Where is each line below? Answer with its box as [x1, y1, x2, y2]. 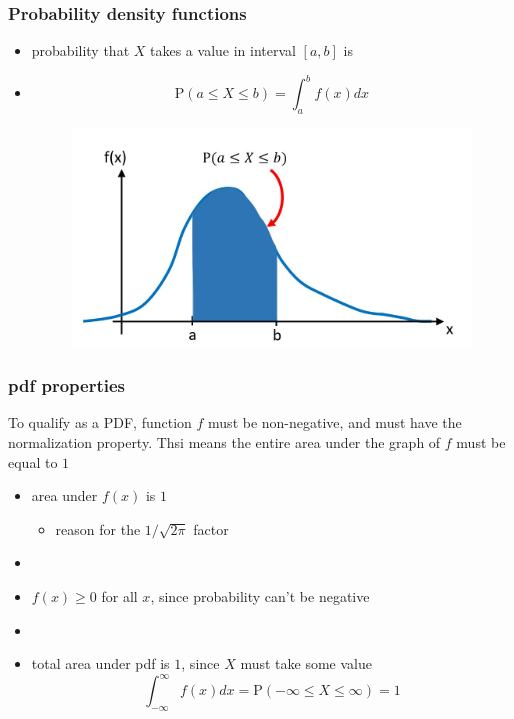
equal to [8, 451, 58, 472]
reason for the [55, 518, 141, 539]
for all [101, 585, 138, 606]
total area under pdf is [31, 653, 170, 674]
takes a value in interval [150, 40, 296, 61]
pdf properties [8, 373, 125, 398]
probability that [31, 40, 130, 61]
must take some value [240, 653, 372, 674]
